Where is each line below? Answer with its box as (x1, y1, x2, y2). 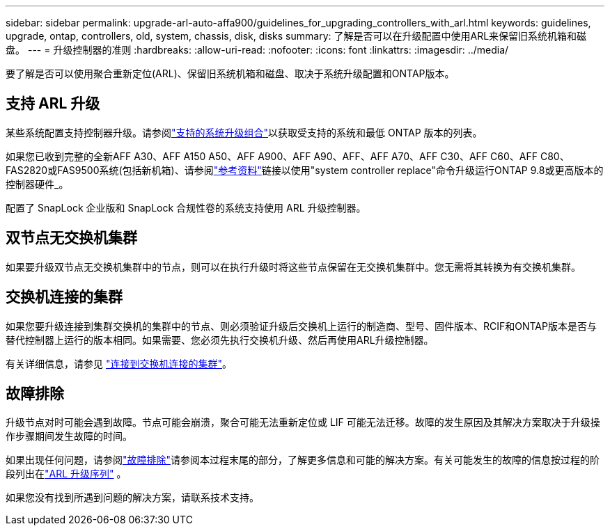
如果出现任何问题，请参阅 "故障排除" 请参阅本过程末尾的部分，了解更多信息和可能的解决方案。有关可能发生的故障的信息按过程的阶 (6, 454, 600, 466)
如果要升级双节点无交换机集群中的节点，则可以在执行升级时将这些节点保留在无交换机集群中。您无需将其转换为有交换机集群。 (6, 260, 581, 273)
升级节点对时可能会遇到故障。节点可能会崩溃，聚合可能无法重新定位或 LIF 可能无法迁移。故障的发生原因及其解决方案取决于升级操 (6, 416, 600, 429)
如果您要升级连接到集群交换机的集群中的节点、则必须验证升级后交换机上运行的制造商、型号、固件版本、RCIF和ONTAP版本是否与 (6, 319, 597, 332)
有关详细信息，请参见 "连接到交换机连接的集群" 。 (6, 357, 232, 370)
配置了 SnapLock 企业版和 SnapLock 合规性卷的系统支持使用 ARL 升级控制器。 (6, 201, 366, 214)
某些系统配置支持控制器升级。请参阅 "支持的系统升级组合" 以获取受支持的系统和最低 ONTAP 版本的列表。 (6, 126, 483, 138)
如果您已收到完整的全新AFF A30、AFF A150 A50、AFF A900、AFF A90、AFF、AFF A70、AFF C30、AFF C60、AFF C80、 (6, 150, 570, 162)
